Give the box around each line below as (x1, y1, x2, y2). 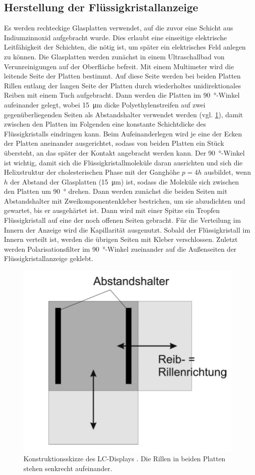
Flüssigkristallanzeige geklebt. (4, 253, 94, 264)
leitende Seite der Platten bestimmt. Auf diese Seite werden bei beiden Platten (4, 71, 241, 81)
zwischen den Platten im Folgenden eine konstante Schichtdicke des (4, 119, 206, 129)
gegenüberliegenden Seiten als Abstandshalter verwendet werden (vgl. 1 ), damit (4, 109, 243, 119)
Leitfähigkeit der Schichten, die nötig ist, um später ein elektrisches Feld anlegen (4, 42, 246, 52)
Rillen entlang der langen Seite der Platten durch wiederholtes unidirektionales (4, 80, 241, 90)
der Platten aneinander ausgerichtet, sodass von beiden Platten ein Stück (4, 138, 224, 148)
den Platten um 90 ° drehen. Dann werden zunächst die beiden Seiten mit (4, 186, 228, 196)
